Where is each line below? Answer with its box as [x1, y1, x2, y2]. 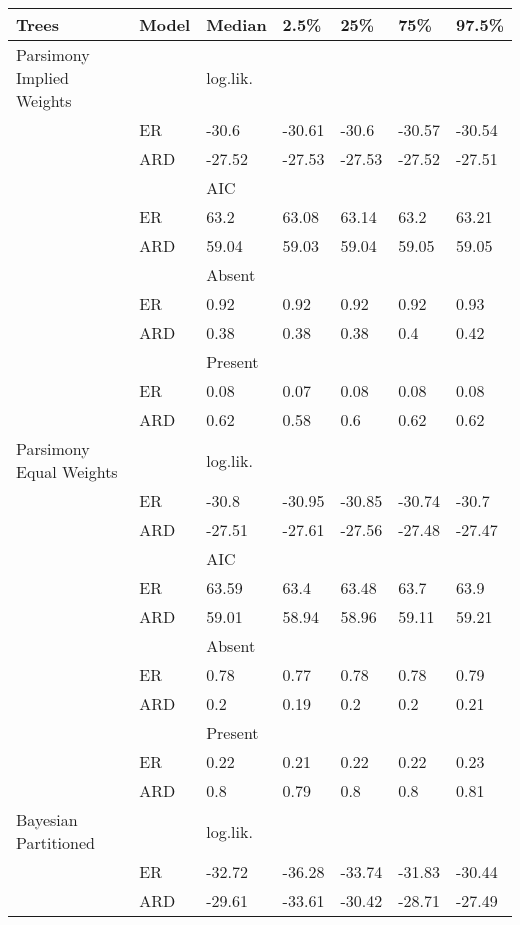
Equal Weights [16, 460, 118, 483]
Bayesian [16, 808, 78, 831]
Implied [16, 66, 69, 89]
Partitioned [16, 831, 95, 854]
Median [206, 13, 267, 36]
